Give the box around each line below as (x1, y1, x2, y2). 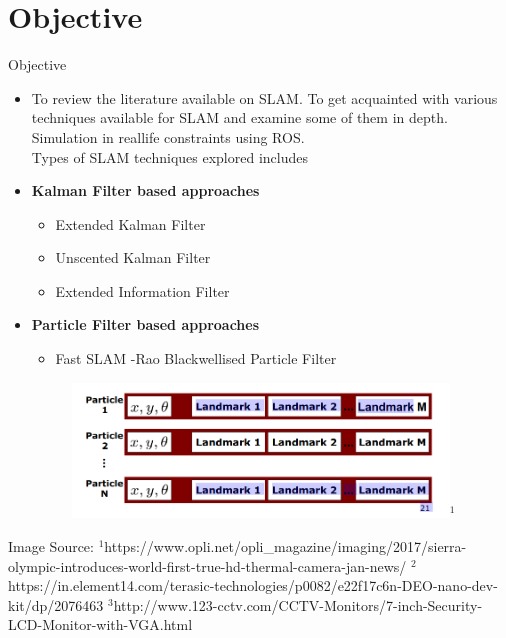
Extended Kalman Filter (55, 213, 206, 234)
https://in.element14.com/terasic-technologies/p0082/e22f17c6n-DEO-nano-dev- (8, 575, 498, 596)
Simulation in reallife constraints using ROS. (31, 126, 305, 147)
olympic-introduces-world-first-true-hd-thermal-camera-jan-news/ (8, 555, 407, 576)
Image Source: (8, 536, 94, 557)
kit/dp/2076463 (8, 594, 104, 615)
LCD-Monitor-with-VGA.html (8, 614, 193, 635)
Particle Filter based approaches (31, 314, 260, 335)
